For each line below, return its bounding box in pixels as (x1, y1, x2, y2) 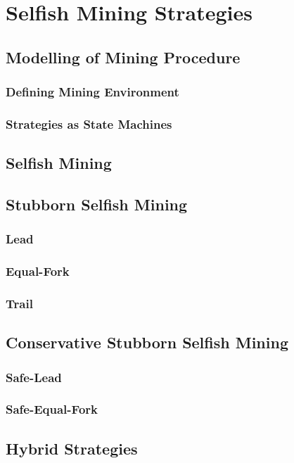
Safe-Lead (6, 368, 62, 386)
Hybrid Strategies (6, 437, 138, 459)
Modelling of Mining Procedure (6, 46, 241, 68)
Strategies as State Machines (6, 115, 172, 132)
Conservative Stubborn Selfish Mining (6, 331, 288, 353)
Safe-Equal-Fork (6, 400, 98, 418)
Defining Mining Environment (6, 83, 179, 101)
